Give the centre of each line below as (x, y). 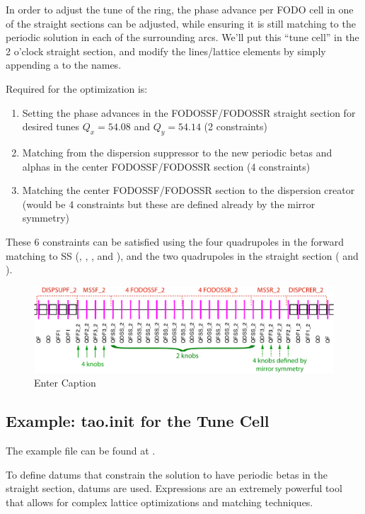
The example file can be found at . (81, 451)
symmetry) (46, 218)
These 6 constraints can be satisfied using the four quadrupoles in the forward (175, 241)
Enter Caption (65, 383)
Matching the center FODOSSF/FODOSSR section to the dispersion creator (189, 190)
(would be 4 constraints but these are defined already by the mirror (169, 204)
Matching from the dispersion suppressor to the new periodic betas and (177, 152)
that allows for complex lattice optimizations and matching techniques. (160, 502)
